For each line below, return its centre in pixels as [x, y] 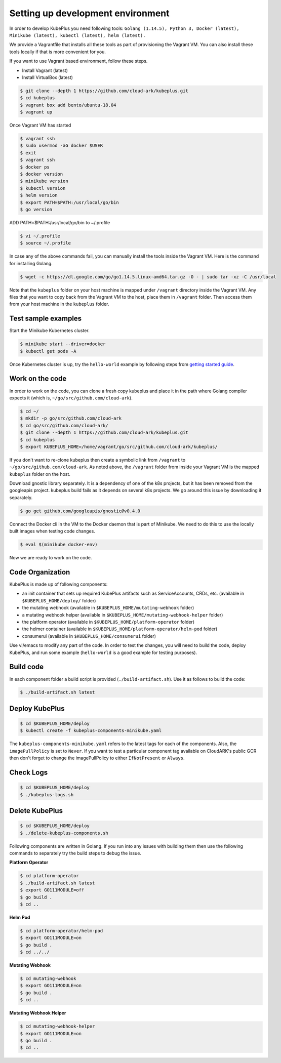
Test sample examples [46, 319]
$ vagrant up [36, 112]
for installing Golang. [31, 263]
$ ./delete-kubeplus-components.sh [64, 833]
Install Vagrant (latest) [45, 70]
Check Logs [29, 773]
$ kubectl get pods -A [48, 351]
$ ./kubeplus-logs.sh [47, 794]
